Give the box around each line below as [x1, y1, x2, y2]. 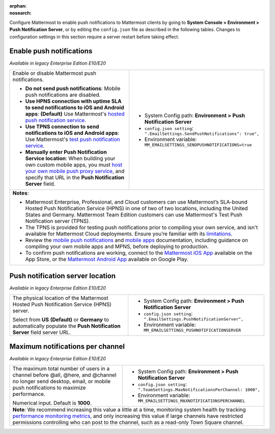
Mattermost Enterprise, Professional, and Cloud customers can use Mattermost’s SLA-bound [25, 198, 248, 206]
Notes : [12, 189, 29, 196]
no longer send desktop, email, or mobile [12, 378, 111, 385]
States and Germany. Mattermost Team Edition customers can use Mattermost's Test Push [25, 211, 243, 218]
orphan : [9, 3, 27, 9]
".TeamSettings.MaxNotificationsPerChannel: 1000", [137, 387, 260, 392]
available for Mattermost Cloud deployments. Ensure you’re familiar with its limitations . [25, 230, 233, 237]
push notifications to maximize [12, 384, 86, 391]
